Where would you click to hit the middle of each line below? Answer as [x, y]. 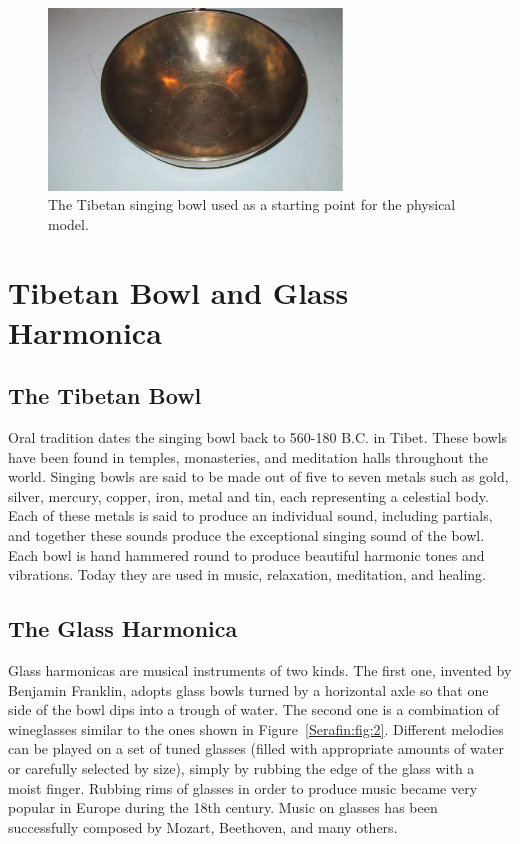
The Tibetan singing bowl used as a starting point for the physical [252, 204]
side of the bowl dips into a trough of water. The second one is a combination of [254, 709]
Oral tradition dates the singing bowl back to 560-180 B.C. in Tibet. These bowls [258, 437]
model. [68, 223]
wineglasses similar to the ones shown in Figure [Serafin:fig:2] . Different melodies [256, 728]
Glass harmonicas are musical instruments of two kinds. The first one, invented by [260, 670]
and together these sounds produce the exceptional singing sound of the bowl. [246, 535]
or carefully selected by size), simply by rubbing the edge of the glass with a [241, 767]
